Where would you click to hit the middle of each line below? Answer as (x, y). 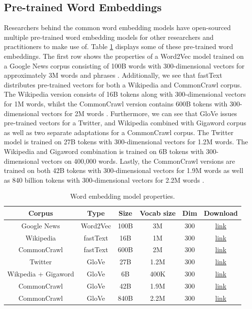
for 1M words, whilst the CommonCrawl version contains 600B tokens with (116, 103)
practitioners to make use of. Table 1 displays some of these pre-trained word (118, 46)
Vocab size (158, 213)
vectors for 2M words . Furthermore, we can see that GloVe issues (139, 113)
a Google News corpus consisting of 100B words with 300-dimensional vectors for (124, 65)
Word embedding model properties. (123, 196)
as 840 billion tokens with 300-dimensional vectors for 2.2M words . (104, 180)
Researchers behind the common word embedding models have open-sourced (118, 27)
